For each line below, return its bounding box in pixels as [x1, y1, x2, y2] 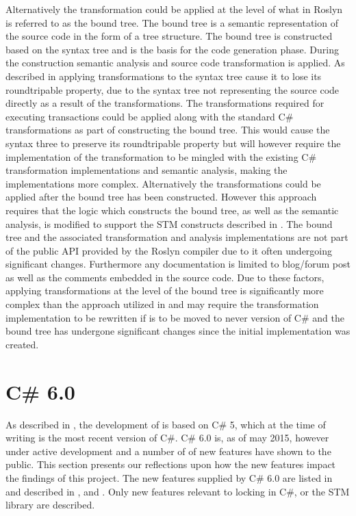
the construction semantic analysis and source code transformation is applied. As [5, 55, 345, 70]
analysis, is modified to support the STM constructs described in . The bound [5, 216, 333, 231]
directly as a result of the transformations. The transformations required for [5, 96, 325, 110]
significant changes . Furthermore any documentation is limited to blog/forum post [5, 257, 351, 271]
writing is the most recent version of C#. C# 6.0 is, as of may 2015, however [5, 430, 329, 445]
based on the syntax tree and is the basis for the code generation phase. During [5, 42, 339, 56]
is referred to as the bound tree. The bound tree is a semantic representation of [5, 15, 338, 29]
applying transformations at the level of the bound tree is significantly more [5, 283, 324, 298]
